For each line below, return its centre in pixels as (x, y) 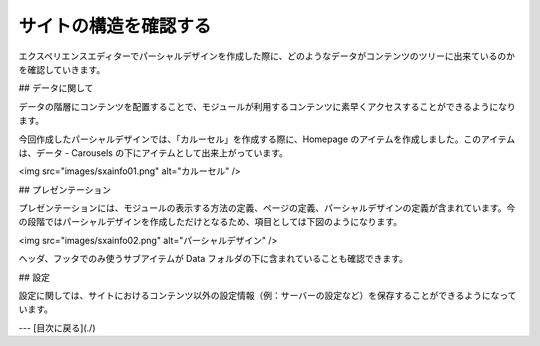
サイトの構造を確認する (115, 26)
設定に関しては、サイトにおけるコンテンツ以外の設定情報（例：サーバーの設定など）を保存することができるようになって (267, 296)
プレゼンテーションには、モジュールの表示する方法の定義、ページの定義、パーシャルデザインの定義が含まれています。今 (267, 208)
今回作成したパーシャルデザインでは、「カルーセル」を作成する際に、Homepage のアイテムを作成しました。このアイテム (266, 139)
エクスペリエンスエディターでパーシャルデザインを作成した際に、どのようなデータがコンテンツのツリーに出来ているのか (266, 56)
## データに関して (56, 88)
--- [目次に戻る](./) (57, 327)
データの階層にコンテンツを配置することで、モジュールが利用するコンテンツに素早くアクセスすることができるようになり (267, 106)
